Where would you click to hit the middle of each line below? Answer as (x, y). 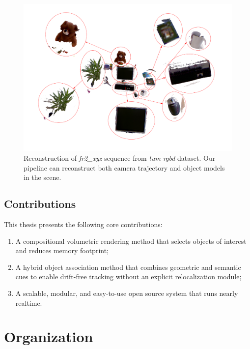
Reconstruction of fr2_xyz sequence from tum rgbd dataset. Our (120, 158)
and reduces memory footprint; (62, 250)
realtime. (29, 303)
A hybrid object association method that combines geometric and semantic (128, 267)
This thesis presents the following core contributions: (83, 224)
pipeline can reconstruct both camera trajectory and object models (124, 167)
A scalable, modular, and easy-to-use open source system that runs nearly (127, 293)
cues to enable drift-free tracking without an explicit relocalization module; (128, 276)
